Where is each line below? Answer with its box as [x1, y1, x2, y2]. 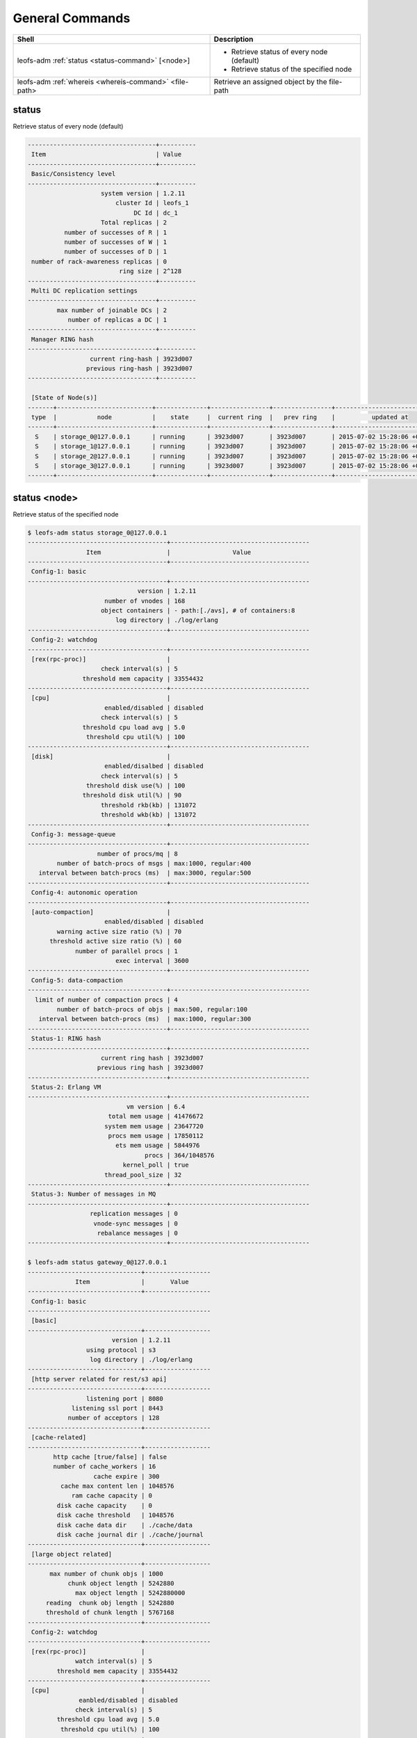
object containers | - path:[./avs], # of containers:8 [101, 606, 295, 615]
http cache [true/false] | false [53, 1453, 167, 1461]
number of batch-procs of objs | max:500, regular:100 [56, 1005, 248, 1013]
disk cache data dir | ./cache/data [56, 1521, 193, 1529]
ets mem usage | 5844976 [115, 1142, 200, 1150]
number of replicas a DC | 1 [67, 316, 167, 324]
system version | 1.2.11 [101, 190, 186, 197]
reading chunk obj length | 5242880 [45, 1599, 174, 1607]
